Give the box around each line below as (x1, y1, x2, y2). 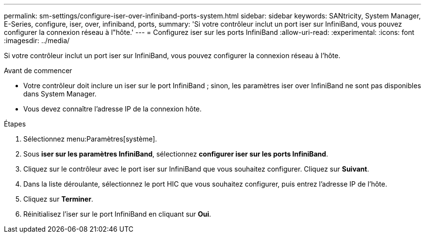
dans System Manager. (23, 90, 97, 98)
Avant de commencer (4, 66, 72, 75)
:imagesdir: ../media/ (4, 36, 70, 45)
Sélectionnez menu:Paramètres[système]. (23, 135, 157, 143)
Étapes (4, 120, 26, 128)
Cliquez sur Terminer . (23, 195, 94, 203)
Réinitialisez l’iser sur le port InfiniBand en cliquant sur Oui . (23, 210, 212, 218)
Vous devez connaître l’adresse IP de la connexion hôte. (23, 105, 202, 113)
